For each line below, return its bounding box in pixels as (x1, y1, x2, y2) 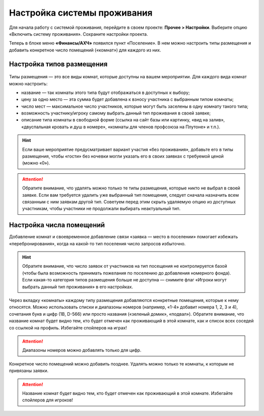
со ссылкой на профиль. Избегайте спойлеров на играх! (9, 324, 127, 330)
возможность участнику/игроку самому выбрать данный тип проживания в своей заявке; (21, 110, 211, 116)
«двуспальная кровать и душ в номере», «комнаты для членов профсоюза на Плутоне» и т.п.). (21, 124, 220, 130)
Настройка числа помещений (9, 221, 105, 230)
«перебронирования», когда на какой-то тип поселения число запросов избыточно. (9, 240, 186, 247)
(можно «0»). (22, 160, 50, 166)
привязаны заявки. (9, 368, 49, 374)
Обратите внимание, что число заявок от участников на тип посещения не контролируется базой (22, 263, 227, 269)
